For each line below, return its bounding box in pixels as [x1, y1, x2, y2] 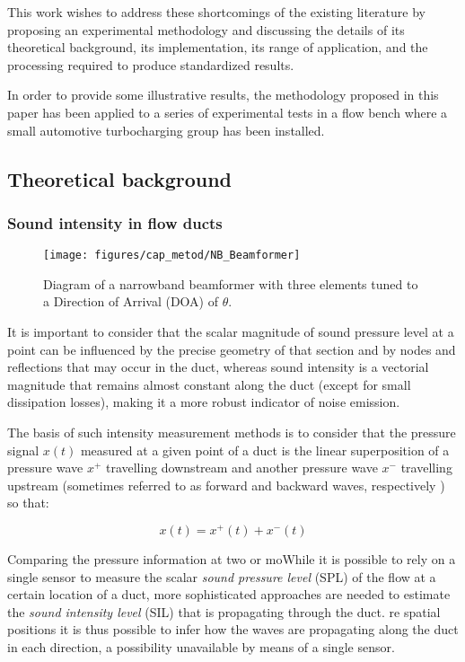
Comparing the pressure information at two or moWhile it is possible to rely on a [7, 550, 456, 569]
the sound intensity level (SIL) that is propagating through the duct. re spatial [7, 602, 441, 621]
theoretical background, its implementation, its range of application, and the [7, 38, 428, 57]
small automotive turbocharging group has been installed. [7, 120, 325, 139]
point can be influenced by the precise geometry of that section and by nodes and [7, 340, 456, 358]
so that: [7, 493, 49, 512]
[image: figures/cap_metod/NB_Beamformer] [43, 249, 301, 262]
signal [7, 440, 39, 459]
